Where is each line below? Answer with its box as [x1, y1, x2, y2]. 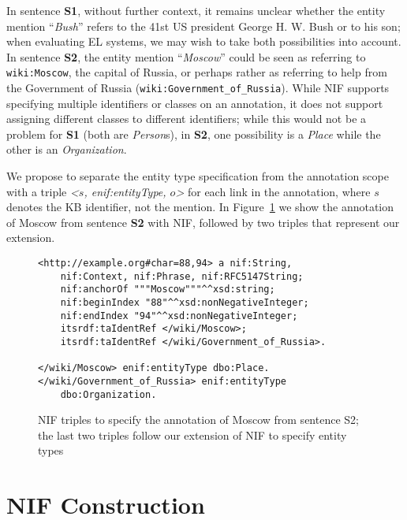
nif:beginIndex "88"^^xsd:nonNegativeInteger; [60, 297, 309, 308]
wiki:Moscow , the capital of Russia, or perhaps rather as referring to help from [6, 64, 387, 80]
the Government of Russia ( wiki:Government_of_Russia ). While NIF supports [6, 80, 390, 96]
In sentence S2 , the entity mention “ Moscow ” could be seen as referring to [6, 48, 366, 65]
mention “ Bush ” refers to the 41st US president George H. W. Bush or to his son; [6, 17, 401, 34]
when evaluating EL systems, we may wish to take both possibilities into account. [6, 33, 401, 50]
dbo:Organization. [60, 388, 157, 400]
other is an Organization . [6, 141, 127, 158]
